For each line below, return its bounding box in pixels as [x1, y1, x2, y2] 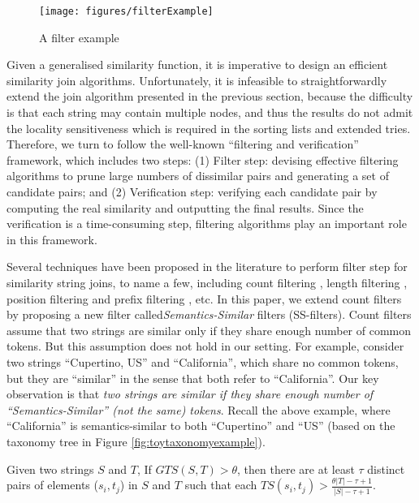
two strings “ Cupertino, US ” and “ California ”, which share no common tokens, [6, 353, 399, 370]
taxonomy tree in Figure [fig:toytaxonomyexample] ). [6, 432, 266, 449]
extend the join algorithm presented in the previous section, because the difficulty [6, 88, 413, 105]
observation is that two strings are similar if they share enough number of [6, 385, 374, 402]
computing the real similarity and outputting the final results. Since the [6, 199, 364, 216]
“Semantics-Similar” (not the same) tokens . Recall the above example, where [6, 401, 391, 418]
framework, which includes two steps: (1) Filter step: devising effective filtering [6, 151, 399, 168]
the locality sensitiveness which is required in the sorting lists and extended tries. [6, 119, 411, 136]
